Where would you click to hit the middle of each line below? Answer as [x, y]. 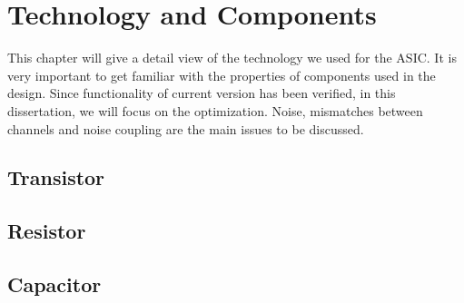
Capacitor [54, 284]
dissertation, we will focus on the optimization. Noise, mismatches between [215, 110]
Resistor [47, 231]
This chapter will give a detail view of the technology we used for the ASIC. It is [232, 58]
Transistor [56, 177]
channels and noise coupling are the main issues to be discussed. [186, 128]
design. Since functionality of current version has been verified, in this [202, 93]
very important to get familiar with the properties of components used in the [222, 75]
